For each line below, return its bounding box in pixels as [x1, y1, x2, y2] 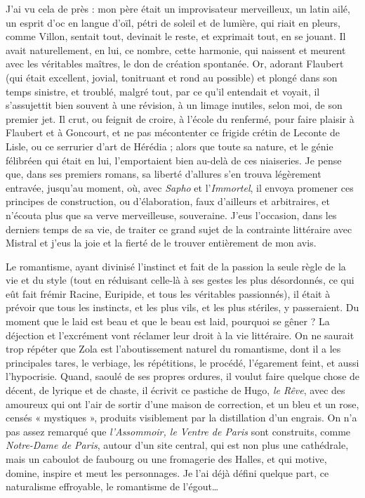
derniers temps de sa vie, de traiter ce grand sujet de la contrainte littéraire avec [6, 221, 352, 236]
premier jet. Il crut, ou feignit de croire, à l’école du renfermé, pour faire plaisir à [6, 111, 354, 126]
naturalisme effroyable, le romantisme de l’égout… [6, 479, 219, 494]
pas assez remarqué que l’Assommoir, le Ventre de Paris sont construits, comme [6, 424, 351, 438]
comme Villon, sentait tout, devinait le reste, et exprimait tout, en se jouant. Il [6, 29, 346, 44]
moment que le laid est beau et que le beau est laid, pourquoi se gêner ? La [6, 314, 330, 329]
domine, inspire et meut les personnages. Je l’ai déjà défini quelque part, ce [6, 465, 329, 480]
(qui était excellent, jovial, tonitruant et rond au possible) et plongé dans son [6, 70, 338, 84]
